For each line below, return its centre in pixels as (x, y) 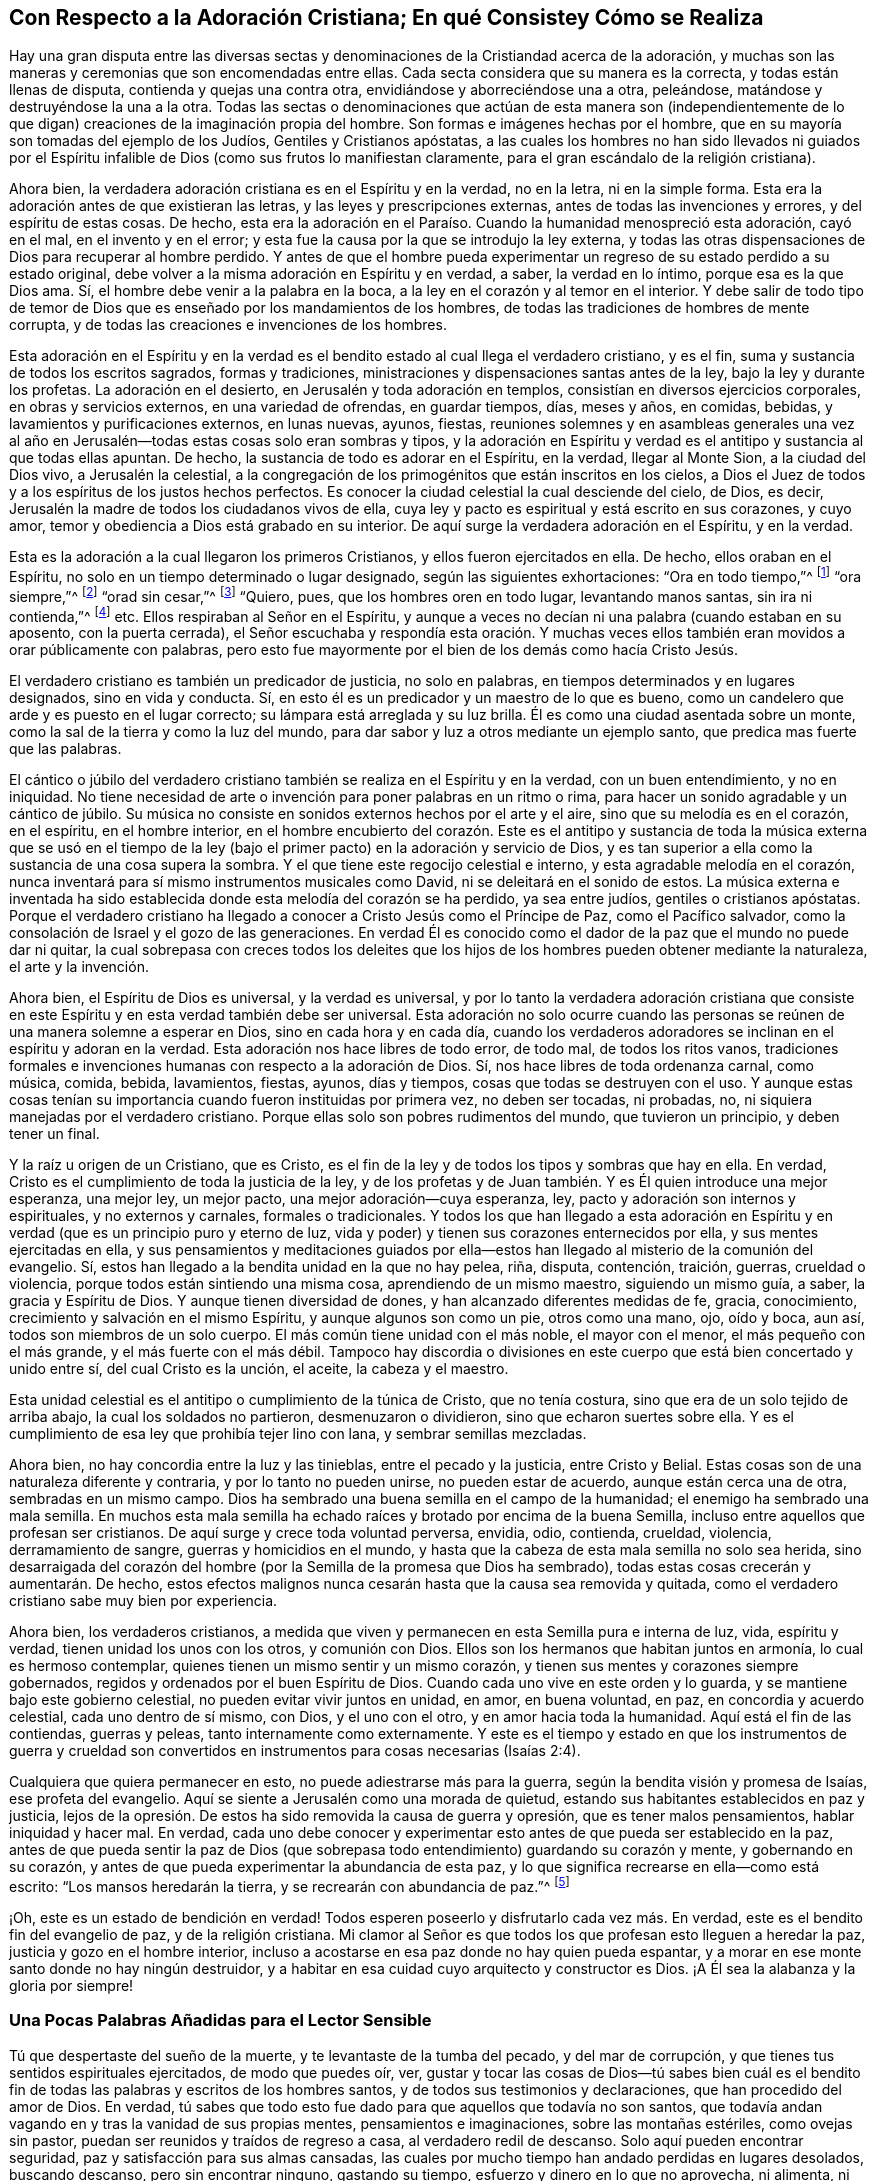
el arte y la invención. (79, 967)
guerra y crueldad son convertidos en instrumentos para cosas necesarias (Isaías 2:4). (295, 1751)
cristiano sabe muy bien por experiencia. (143, 1601)
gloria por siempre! (71, 1986)
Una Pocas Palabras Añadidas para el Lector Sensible (220, 2020)
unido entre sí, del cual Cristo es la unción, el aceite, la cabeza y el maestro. (259, 1369)
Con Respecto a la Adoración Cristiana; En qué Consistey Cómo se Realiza (386, 17)
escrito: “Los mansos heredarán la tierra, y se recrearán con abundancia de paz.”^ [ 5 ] (289, 1885)
